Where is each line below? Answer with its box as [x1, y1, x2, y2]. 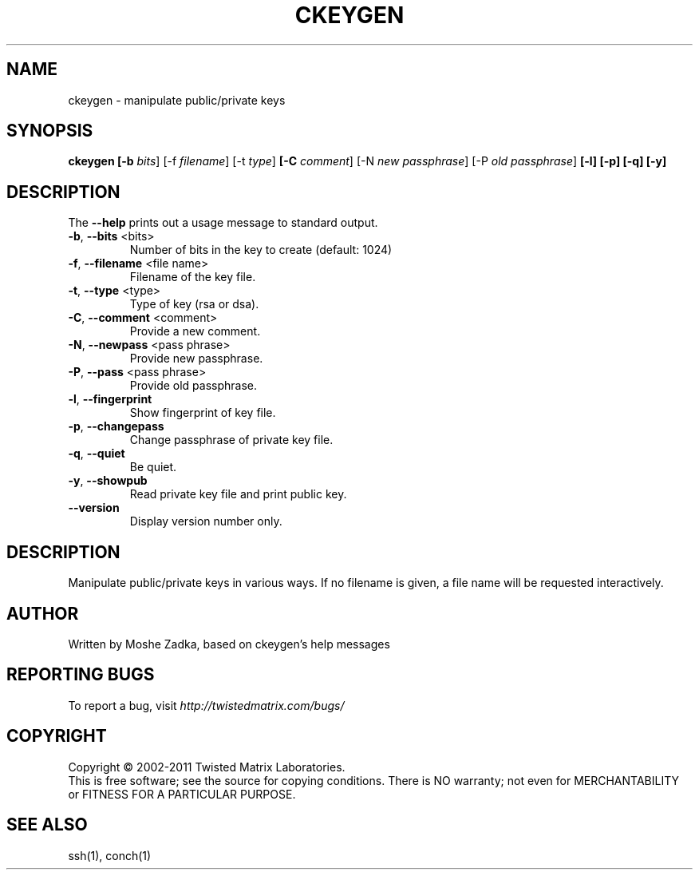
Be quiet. [129, 460, 177, 474]
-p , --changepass [68, 419, 164, 434]
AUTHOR [6, 603, 79, 624]
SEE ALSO [6, 815, 88, 835]
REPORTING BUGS [6, 664, 155, 685]
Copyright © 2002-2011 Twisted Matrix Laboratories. [68, 759, 346, 774]
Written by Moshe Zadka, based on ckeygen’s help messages [68, 636, 390, 651]
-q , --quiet [68, 446, 125, 461]
